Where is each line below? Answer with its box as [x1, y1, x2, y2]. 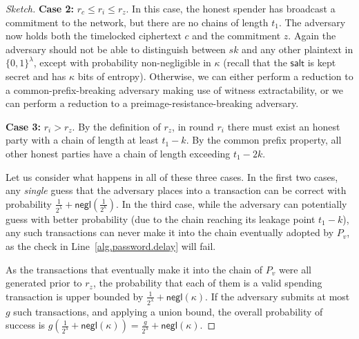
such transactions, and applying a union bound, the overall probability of [13, 304, 323, 318]
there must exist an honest [227, 119, 340, 133]
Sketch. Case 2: [6, 1, 75, 15]
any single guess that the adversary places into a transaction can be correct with [6, 183, 347, 197]
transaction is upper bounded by [6, 289, 144, 303]
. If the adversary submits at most [205, 289, 350, 303]
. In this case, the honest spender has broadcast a [126, 1, 336, 15]
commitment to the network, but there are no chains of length [6, 14, 269, 29]
